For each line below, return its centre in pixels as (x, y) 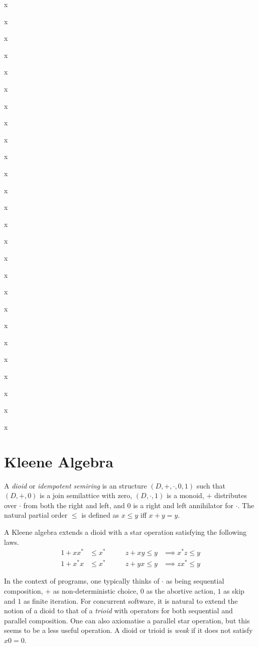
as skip (234, 590)
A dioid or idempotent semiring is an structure (76, 485)
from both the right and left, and (74, 505)
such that (211, 485)
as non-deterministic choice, (96, 590)
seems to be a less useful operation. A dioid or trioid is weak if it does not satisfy (128, 630)
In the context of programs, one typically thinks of (82, 581)
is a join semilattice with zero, (86, 495)
